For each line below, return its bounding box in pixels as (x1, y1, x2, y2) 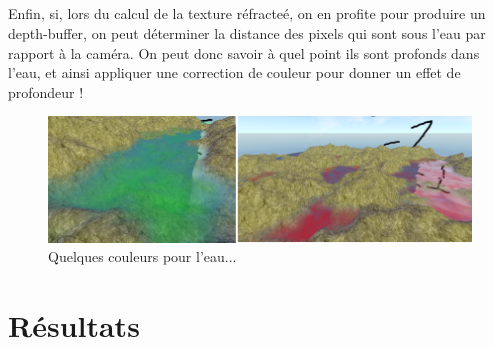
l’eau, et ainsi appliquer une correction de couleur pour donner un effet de (8, 62, 461, 83)
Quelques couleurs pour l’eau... (48, 246, 237, 267)
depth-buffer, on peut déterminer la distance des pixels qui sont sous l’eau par (8, 22, 486, 43)
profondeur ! (8, 81, 84, 102)
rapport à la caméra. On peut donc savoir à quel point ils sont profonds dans (8, 42, 480, 63)
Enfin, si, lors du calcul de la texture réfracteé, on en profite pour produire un (8, 3, 486, 24)
